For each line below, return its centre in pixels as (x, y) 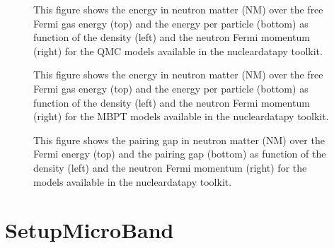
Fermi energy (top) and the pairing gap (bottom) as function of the (180, 154)
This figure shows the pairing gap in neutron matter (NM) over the (179, 140)
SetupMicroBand (90, 230)
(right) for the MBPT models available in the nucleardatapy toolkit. (181, 116)
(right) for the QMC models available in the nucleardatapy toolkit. (178, 51)
